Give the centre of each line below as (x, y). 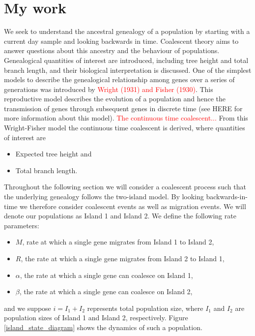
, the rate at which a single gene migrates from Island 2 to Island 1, (123, 258)
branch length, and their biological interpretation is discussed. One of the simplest (128, 70)
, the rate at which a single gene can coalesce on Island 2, (106, 291)
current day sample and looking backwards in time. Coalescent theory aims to (121, 41)
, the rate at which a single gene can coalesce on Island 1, (106, 275)
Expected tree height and (54, 154)
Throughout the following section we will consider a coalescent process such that (125, 187)
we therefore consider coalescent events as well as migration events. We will (133, 206)
